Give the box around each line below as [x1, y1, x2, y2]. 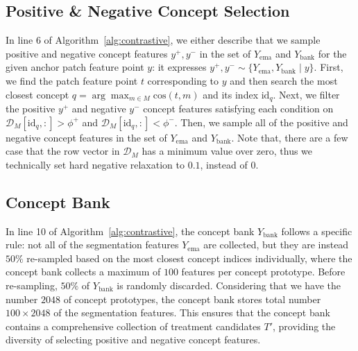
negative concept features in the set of [6, 130, 167, 144]
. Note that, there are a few [231, 130, 348, 144]
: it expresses [152, 60, 207, 74]
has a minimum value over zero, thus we [142, 144, 313, 158]
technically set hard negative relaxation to [6, 157, 185, 171]
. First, [314, 60, 343, 74]
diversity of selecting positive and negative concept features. [6, 332, 261, 347]
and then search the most [230, 73, 338, 87]
